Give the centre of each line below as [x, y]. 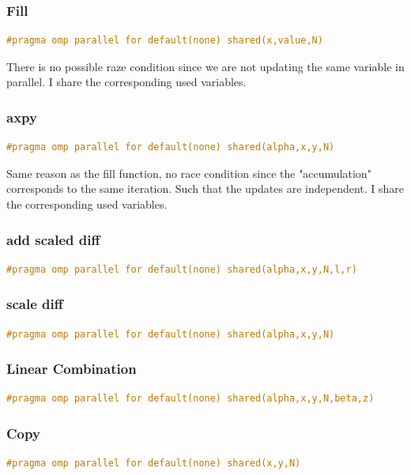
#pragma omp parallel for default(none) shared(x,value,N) [165, 41]
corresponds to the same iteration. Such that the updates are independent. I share [205, 188]
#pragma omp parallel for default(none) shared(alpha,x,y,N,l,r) [182, 269]
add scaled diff [53, 239]
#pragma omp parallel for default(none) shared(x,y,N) [154, 464]
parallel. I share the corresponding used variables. [126, 82]
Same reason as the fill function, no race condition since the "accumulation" [189, 173]
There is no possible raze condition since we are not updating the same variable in [205, 66]
